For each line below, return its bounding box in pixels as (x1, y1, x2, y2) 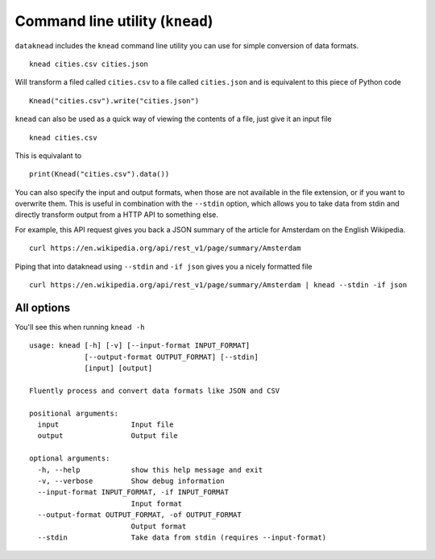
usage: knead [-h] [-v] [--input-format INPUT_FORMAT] (29, 341, 251, 350)
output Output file (37, 432, 179, 440)
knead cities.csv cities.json (29, 59, 149, 69)
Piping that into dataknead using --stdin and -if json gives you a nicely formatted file (14, 261, 313, 271)
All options (14, 301, 71, 315)
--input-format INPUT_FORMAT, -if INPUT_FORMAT (37, 488, 230, 497)
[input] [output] (84, 364, 153, 373)
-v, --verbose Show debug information (37, 477, 225, 486)
